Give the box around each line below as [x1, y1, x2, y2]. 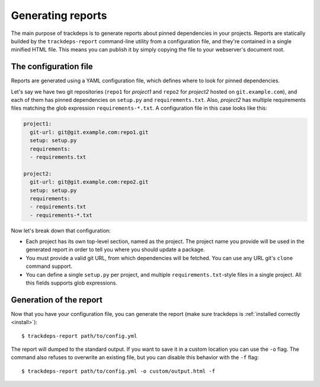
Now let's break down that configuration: [11, 227, 111, 234]
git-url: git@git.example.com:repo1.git [30, 129, 149, 136]
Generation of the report [11, 295, 103, 305]
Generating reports [11, 9, 107, 22]
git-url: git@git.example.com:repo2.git [30, 178, 149, 185]
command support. [25, 263, 72, 270]
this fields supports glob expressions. [25, 279, 118, 287]
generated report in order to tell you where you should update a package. [25, 246, 205, 253]
